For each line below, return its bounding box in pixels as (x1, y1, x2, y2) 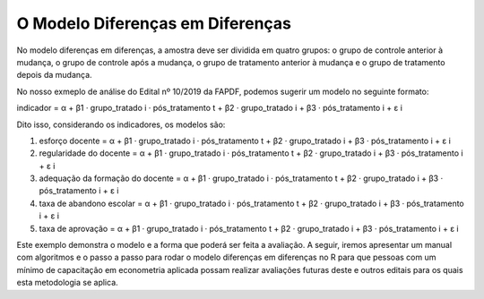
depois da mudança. (16, 70, 93, 81)
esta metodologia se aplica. (16, 278, 118, 288)
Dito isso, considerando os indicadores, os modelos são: (16, 119, 226, 130)
